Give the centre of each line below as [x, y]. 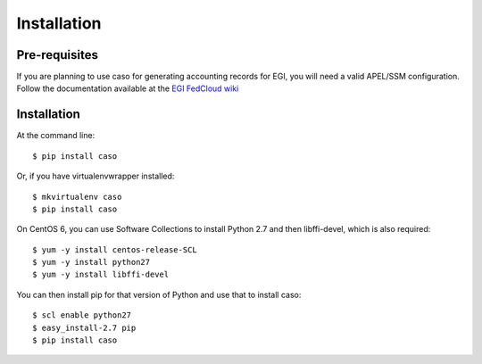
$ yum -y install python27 [91, 262]
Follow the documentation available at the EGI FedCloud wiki [128, 88]
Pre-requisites [57, 55]
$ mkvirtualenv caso [77, 197]
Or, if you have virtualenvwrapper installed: [96, 176]
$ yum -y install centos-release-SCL [115, 249]
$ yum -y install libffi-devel [101, 275]
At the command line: [56, 136]
